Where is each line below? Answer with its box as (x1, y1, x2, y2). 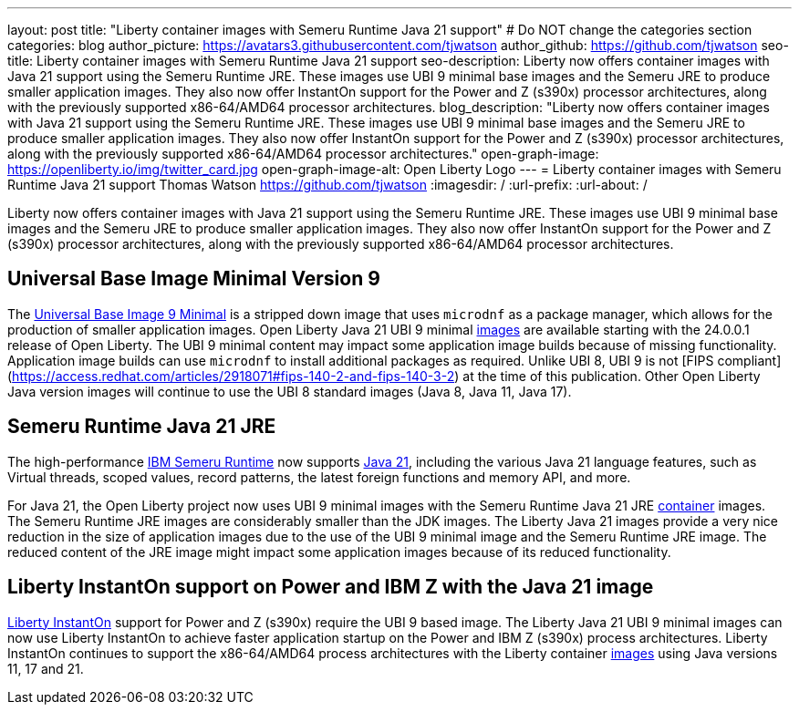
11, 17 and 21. (7, 660, 84, 676)
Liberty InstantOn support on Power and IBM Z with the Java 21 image (7, 575, 654, 599)
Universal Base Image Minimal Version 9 (7, 267, 380, 291)
